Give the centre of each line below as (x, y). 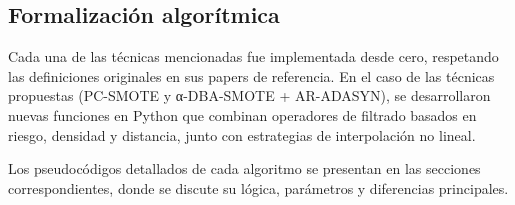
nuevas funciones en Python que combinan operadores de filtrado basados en (242, 114)
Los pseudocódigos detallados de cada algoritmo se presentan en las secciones (244, 168)
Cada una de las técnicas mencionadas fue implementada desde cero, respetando (253, 56)
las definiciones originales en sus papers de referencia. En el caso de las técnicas (251, 75)
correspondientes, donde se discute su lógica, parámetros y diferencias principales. (258, 187)
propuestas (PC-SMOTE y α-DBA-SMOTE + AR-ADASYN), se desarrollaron (249, 95)
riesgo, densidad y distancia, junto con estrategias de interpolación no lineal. (242, 134)
